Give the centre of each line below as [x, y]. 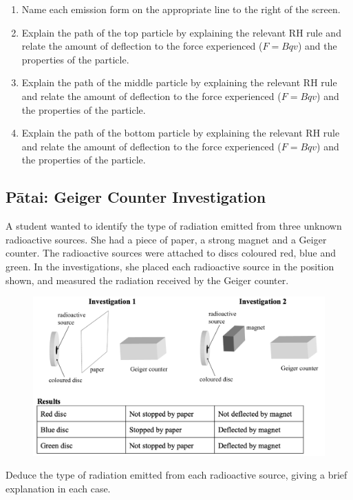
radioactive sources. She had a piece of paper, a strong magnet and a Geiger [166, 239]
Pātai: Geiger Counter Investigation [136, 197]
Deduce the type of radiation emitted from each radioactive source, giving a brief [176, 475]
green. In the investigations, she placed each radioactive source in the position [170, 266]
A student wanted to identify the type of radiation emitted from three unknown [174, 226]
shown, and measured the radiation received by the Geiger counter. [147, 280]
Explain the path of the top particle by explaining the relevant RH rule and [181, 32]
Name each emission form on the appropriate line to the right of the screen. [181, 9]
